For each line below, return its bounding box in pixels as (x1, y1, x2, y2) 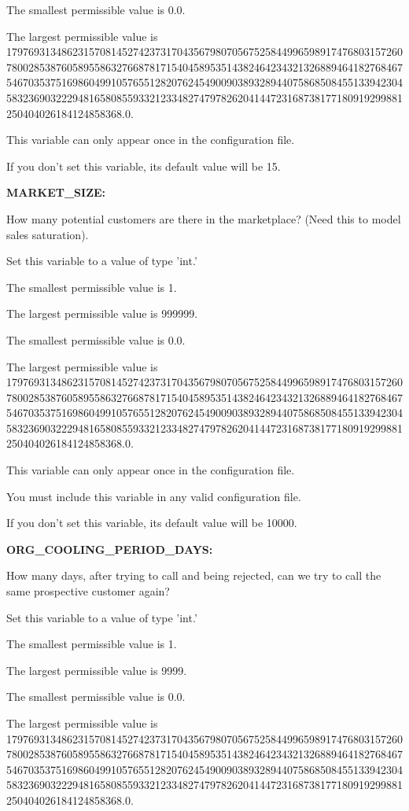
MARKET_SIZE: (6, 184, 106, 201)
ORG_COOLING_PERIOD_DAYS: (6, 540, 213, 557)
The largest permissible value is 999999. (6, 305, 198, 322)
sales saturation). (6, 226, 89, 242)
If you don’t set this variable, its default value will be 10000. (6, 514, 297, 531)
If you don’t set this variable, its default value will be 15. (6, 157, 281, 174)
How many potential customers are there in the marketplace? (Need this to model (6, 210, 401, 227)
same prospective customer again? (6, 583, 170, 599)
